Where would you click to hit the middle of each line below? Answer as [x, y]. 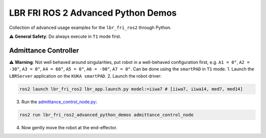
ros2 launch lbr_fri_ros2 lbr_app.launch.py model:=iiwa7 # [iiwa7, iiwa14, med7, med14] [131, 89]
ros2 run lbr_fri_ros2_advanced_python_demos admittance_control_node [107, 115]
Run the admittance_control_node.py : [59, 102]
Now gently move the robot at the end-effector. [69, 127]
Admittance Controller [44, 50]
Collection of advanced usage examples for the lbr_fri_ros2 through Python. [90, 28]
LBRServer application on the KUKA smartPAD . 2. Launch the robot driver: [85, 76]
